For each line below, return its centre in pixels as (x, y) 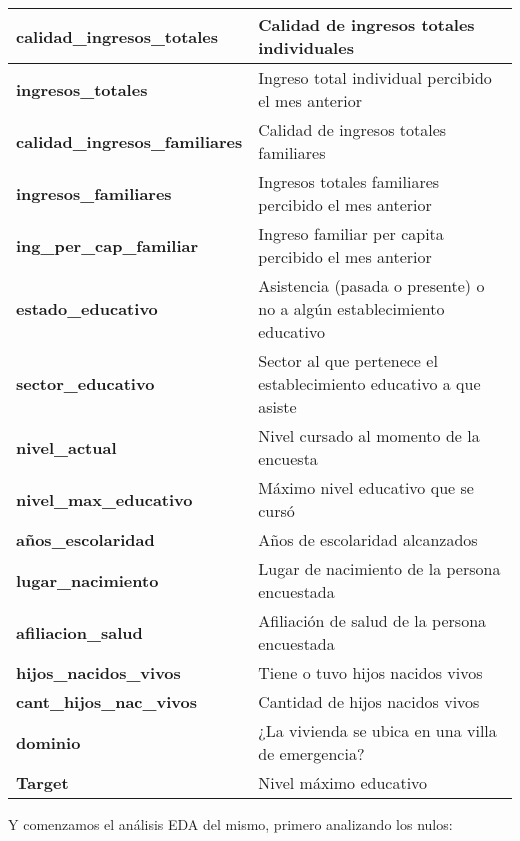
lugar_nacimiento (87, 580)
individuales (306, 47)
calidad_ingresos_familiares (129, 141)
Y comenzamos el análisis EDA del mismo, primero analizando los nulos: (230, 824)
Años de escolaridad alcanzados (368, 539)
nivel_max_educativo (104, 499)
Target (42, 782)
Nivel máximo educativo (343, 782)
